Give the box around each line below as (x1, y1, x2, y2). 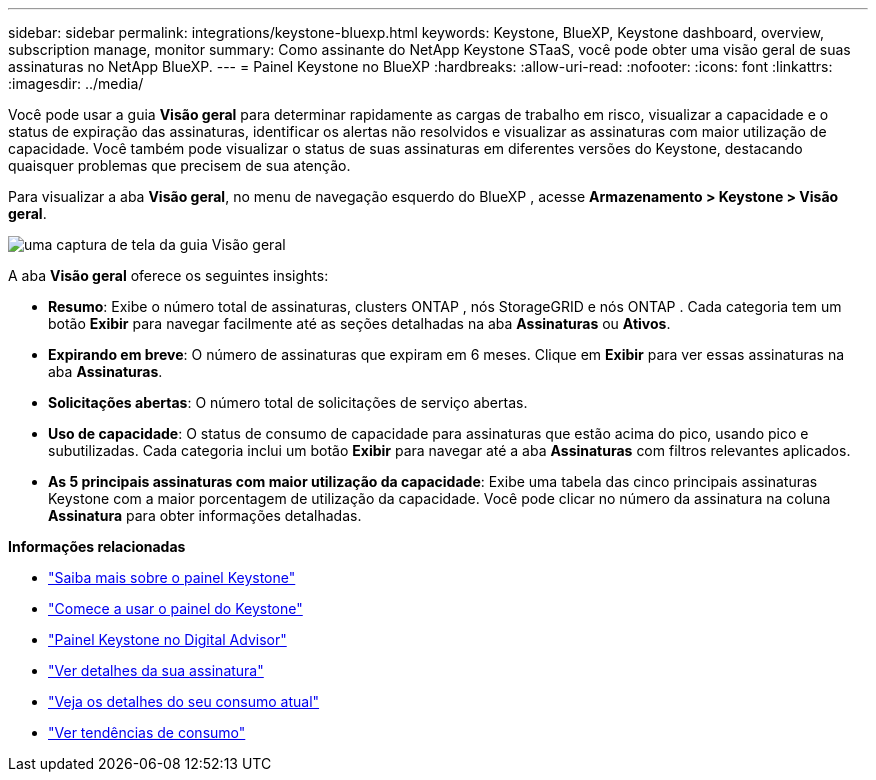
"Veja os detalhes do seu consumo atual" (48, 693, 320, 710)
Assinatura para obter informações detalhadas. (48, 507, 362, 524)
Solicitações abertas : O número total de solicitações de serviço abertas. (48, 394, 528, 411)
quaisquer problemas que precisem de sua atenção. (8, 157, 351, 174)
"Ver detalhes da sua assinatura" (48, 662, 264, 679)
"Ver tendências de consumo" (48, 724, 246, 741)
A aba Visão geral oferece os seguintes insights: (8, 267, 329, 284)
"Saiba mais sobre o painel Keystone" (48, 569, 296, 586)
